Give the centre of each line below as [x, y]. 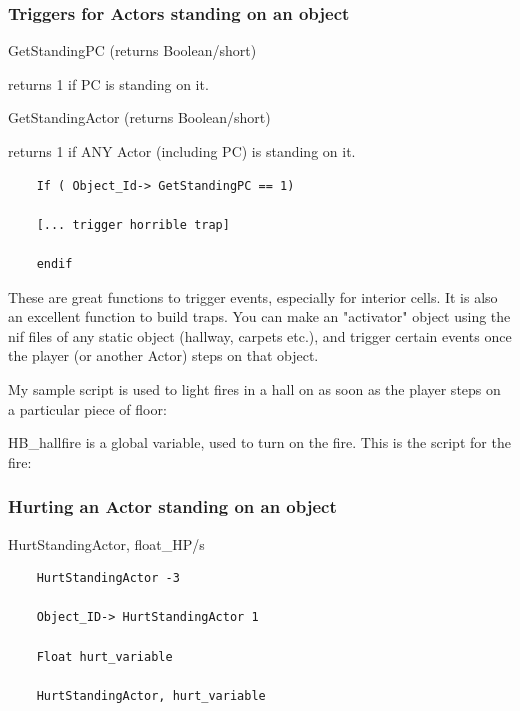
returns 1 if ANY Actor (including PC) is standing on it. [182, 151]
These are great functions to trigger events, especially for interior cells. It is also [253, 296]
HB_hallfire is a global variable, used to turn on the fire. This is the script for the [259, 442]
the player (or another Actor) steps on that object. [163, 355]
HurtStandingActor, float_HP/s [106, 543]
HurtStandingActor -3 [108, 578]
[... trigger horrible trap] [133, 224]
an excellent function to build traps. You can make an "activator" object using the [259, 316]
